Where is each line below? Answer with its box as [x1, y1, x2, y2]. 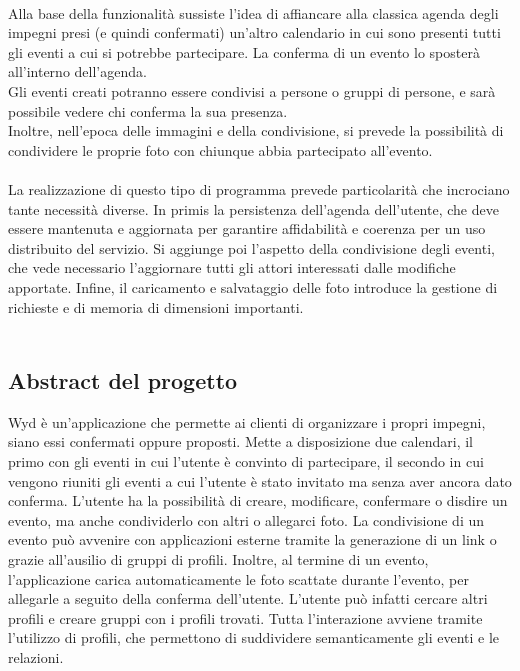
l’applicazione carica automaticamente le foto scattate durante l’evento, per [8, 568, 470, 589]
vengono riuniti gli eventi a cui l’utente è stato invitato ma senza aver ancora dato [8, 470, 512, 491]
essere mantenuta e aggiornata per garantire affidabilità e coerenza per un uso [8, 218, 486, 239]
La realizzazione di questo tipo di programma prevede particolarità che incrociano [8, 178, 510, 199]
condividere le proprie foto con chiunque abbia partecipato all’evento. [8, 139, 433, 160]
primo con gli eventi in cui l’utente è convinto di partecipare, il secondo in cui [8, 451, 484, 472]
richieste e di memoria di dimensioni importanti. [8, 296, 304, 317]
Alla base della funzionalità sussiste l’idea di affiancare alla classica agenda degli [8, 2, 499, 23]
